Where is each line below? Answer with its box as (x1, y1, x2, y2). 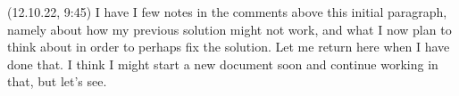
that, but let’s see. (7, 72, 107, 91)
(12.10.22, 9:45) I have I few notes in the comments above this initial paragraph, (7, 3, 447, 20)
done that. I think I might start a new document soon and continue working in (7, 54, 438, 73)
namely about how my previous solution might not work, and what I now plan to (7, 20, 452, 38)
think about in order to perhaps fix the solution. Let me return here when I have (7, 37, 450, 56)
